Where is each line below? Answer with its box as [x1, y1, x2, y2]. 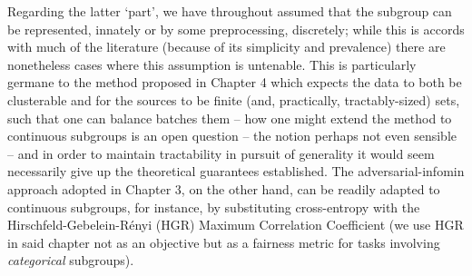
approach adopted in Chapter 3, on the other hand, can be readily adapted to [7, 179, 440, 198]
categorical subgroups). [7, 251, 134, 270]
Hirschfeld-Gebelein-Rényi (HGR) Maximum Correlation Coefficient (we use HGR [7, 215, 464, 234]
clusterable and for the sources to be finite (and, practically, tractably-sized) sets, [7, 90, 460, 109]
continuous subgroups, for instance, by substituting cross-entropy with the [7, 197, 420, 216]
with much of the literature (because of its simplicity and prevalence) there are [7, 37, 446, 56]
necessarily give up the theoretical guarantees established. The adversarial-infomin [7, 162, 465, 181]
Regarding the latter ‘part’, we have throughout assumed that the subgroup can [7, 2, 452, 20]
